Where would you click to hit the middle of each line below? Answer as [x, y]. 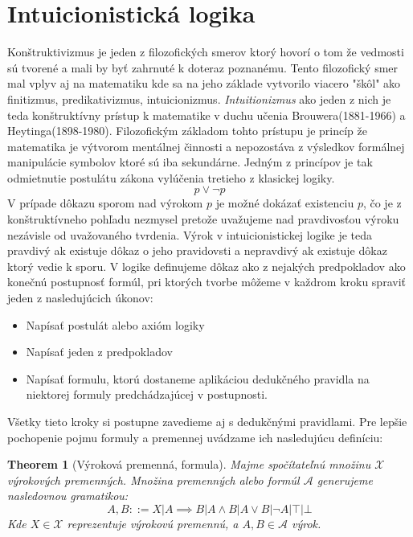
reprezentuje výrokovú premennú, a [153, 523]
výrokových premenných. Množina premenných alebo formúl [153, 480]
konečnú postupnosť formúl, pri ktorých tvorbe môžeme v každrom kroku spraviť [206, 282]
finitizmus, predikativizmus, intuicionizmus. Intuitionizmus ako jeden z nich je [199, 98]
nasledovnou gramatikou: [68, 496]
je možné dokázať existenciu [285, 203]
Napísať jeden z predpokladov [99, 352]
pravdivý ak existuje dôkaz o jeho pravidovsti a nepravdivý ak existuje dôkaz [197, 250]
